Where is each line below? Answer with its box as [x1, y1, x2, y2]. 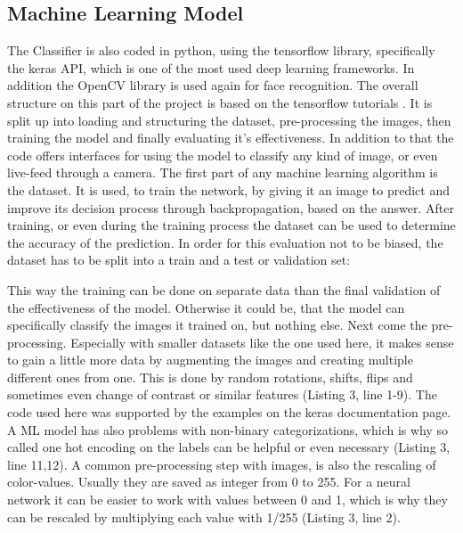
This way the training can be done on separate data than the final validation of [7, 280, 441, 299]
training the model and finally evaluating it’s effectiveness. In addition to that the [7, 128, 454, 147]
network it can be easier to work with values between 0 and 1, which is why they [7, 490, 448, 509]
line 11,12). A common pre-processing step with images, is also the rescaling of [7, 455, 436, 473]
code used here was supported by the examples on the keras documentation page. [7, 403, 451, 422]
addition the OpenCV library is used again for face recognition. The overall [7, 76, 418, 94]
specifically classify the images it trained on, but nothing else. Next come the [7, 316, 427, 334]
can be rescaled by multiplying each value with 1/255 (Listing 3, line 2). [7, 507, 401, 526]
